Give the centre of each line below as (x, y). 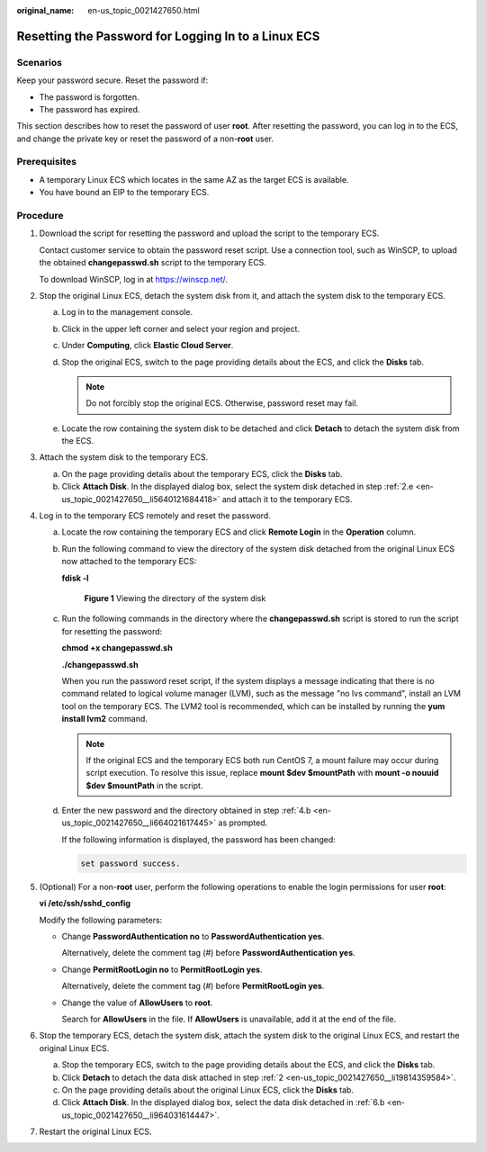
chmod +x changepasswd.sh (117, 648)
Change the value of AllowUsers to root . (137, 1003)
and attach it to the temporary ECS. (287, 499)
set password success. (130, 863)
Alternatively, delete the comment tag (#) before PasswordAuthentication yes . (208, 953)
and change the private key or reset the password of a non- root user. (145, 139)
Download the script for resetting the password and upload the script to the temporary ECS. (209, 233)
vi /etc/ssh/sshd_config (85, 904)
